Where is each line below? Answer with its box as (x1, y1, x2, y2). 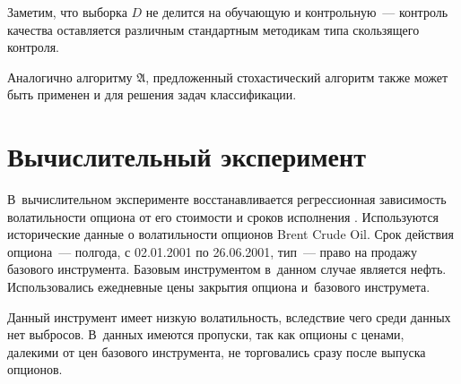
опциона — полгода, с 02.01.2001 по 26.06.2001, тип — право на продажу (7, 242, 417, 260)
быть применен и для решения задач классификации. (7, 85, 297, 104)
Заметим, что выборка (7, 3, 127, 21)
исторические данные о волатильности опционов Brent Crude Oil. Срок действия (7, 225, 454, 243)
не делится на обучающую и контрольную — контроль (145, 3, 448, 21)
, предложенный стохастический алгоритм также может (145, 67, 448, 86)
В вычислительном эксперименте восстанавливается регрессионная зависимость (7, 190, 447, 209)
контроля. (7, 38, 60, 56)
